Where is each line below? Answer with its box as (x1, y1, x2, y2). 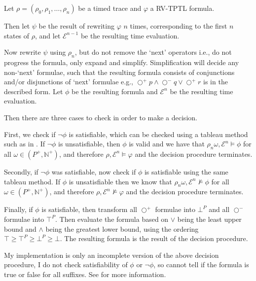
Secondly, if (4, 166, 38, 176)
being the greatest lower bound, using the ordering (45, 223, 199, 234)
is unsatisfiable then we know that (69, 176, 172, 186)
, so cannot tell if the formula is (153, 259, 249, 270)
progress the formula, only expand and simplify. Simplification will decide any (4, 57, 239, 67)
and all (209, 204, 230, 214)
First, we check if (4, 129, 56, 139)
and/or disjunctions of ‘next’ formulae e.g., (4, 76, 133, 87)
